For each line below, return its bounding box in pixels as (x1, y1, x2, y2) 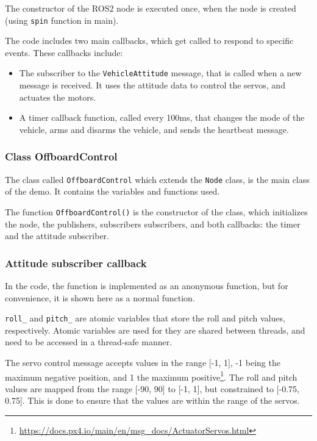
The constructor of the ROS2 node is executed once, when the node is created (5, 2, 296, 14)
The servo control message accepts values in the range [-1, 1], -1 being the (5, 356, 280, 369)
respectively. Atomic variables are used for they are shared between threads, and (5, 323, 305, 336)
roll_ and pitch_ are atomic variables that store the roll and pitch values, (5, 312, 285, 324)
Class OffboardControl (5, 149, 118, 164)
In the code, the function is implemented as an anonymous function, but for (5, 279, 288, 292)
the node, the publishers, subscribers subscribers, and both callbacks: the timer (5, 217, 301, 230)
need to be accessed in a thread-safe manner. (5, 335, 173, 348)
